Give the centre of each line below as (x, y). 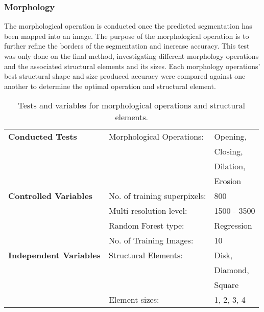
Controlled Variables (51, 196)
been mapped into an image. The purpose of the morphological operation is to (127, 36)
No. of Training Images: (151, 240)
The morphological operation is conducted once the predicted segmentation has (128, 26)
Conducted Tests (43, 137)
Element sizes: (134, 300)
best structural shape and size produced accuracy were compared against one (125, 76)
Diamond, (232, 270)
